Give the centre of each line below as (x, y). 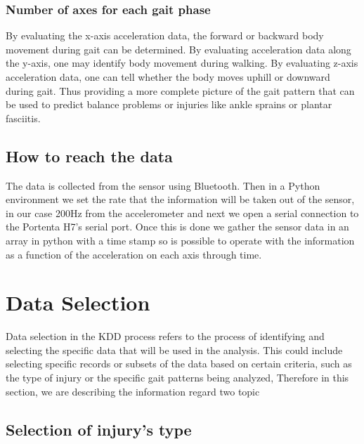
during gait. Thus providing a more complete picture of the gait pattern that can (180, 90)
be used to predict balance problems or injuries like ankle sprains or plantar (169, 104)
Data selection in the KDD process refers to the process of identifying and (165, 336)
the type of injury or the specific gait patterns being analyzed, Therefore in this (177, 378)
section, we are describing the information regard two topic (133, 391)
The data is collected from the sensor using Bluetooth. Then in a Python (163, 185)
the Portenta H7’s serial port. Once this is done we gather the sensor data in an (177, 227)
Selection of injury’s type (99, 429)
